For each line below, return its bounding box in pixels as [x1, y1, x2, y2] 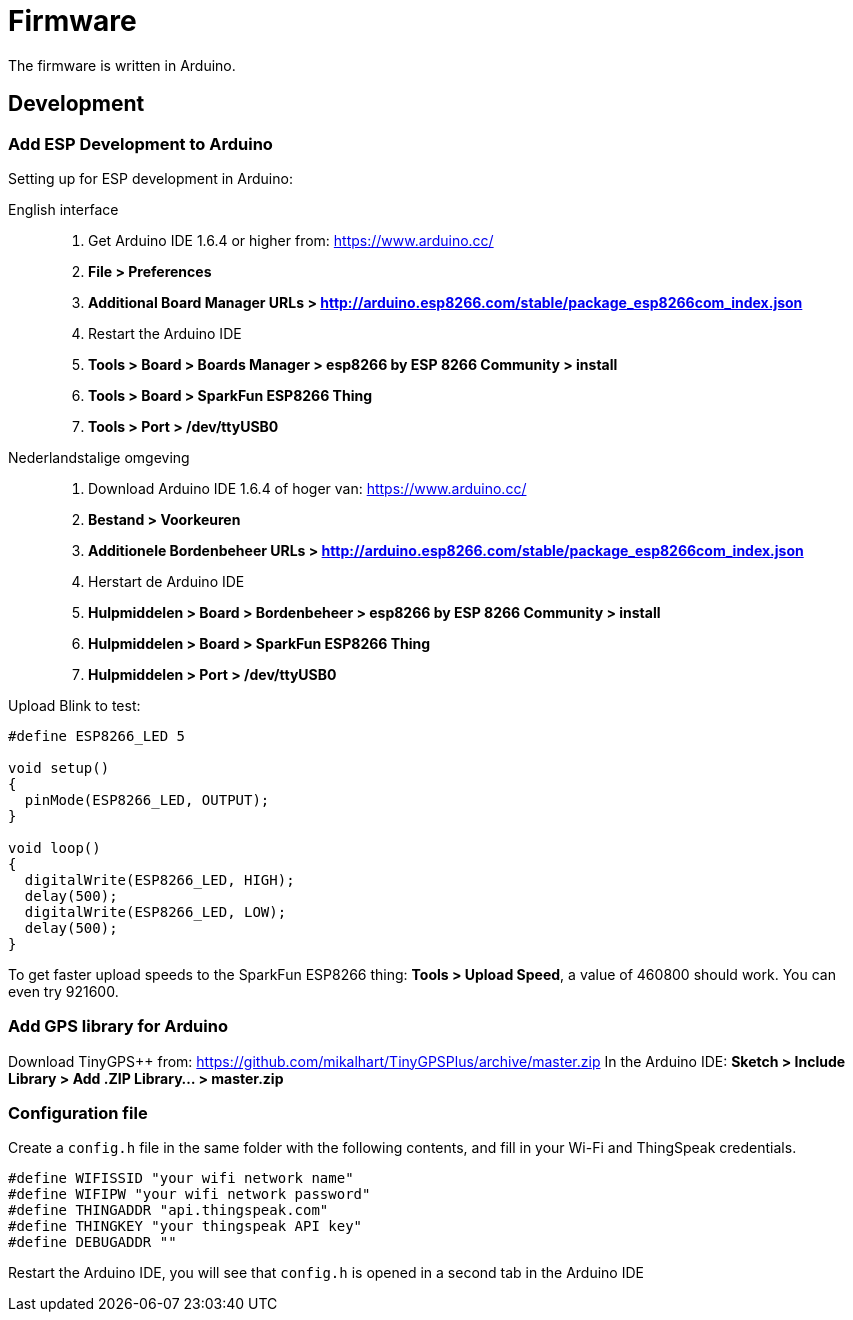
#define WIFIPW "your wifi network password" [8, 1186, 371, 1203]
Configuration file [8, 1103, 148, 1124]
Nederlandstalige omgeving [8, 448, 190, 466]
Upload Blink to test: [8, 696, 141, 714]
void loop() [8, 839, 101, 856]
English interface [8, 200, 119, 218]
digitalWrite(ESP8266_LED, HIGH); [24, 871, 295, 888]
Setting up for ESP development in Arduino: [8, 169, 293, 187]
